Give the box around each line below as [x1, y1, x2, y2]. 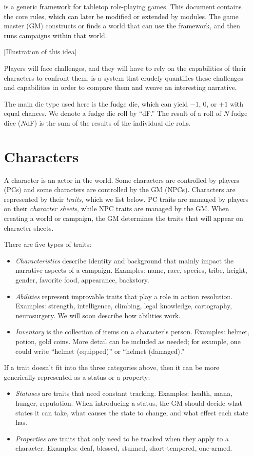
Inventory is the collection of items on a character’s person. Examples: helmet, [15, 326, 250, 337]
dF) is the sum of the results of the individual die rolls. [26, 117, 191, 128]
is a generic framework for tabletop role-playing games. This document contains [4, 1, 242, 11]
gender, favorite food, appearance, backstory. [15, 275, 149, 284]
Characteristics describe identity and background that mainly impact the [15, 255, 234, 265]
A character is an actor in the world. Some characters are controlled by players [4, 174, 239, 185]
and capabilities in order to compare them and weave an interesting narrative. [4, 82, 237, 92]
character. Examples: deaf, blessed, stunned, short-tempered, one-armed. [15, 443, 232, 453]
